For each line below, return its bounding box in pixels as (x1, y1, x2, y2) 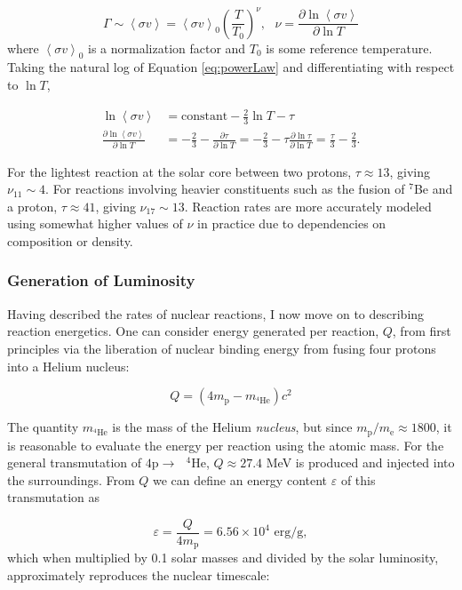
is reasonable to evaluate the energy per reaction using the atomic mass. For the (7, 435, 444, 454)
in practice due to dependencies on (197, 214, 386, 233)
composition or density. (7, 231, 133, 250)
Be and (413, 179, 453, 198)
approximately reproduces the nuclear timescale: (7, 566, 270, 585)
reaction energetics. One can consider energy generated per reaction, (7, 322, 379, 340)
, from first (392, 322, 451, 340)
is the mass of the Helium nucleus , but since (112, 418, 353, 436)
